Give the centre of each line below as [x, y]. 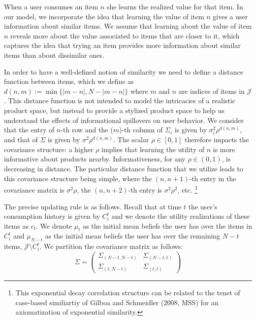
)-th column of [141, 130]
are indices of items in [211, 91]
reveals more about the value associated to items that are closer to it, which [125, 35]
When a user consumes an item [51, 6]
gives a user [230, 16]
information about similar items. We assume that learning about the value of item [128, 26]
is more [224, 149]
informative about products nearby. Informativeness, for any [95, 159]
